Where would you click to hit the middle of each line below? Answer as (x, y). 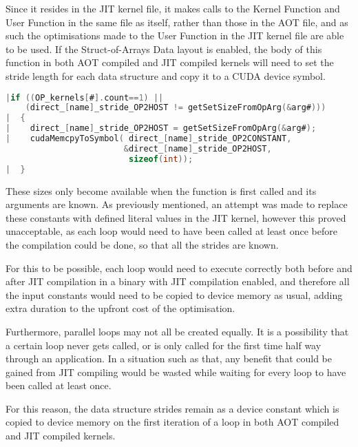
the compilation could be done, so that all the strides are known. (142, 244)
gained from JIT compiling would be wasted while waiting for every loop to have (176, 372)
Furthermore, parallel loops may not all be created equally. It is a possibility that (177, 331)
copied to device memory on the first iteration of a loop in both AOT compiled (172, 422)
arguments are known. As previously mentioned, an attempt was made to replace (177, 204)
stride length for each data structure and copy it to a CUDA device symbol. (166, 75)
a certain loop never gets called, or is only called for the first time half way (164, 345)
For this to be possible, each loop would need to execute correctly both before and (179, 268)
